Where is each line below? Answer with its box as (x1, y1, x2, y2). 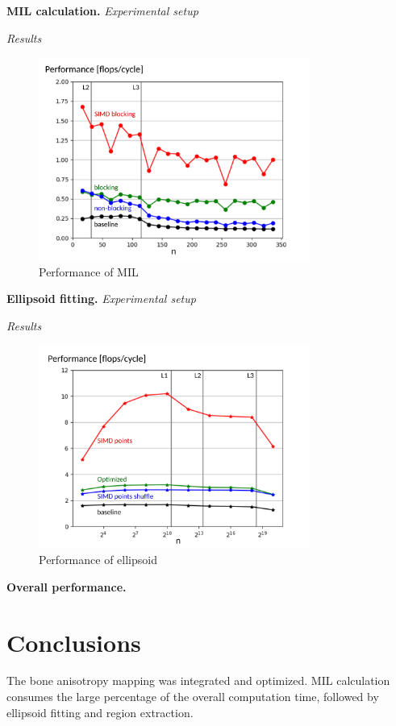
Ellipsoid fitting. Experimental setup (6, 290, 196, 307)
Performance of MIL (39, 263, 139, 280)
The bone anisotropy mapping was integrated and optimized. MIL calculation (6, 672, 390, 689)
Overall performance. (6, 578, 127, 595)
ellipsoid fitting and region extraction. (6, 703, 194, 720)
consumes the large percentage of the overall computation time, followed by (6, 688, 379, 705)
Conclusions (6, 625, 141, 658)
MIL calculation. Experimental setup (6, 2, 198, 19)
